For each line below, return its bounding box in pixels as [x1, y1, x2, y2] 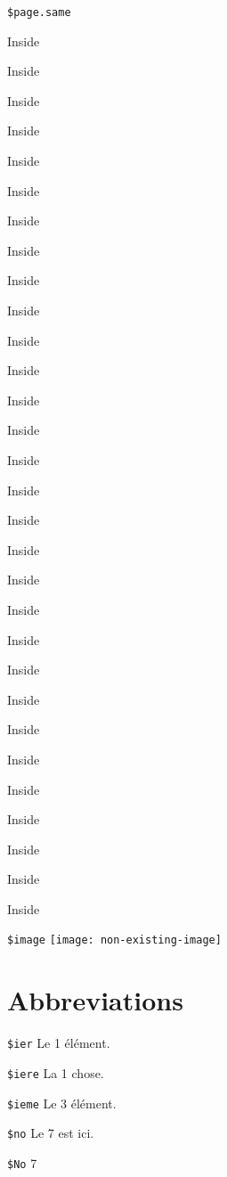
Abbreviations [7, 982, 183, 1018]
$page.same [7, 6, 71, 19]
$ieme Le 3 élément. [7, 1093, 117, 1112]
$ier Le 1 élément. [7, 1034, 110, 1052]
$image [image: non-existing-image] [7, 934, 222, 947]
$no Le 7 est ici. [7, 1124, 94, 1142]
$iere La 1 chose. [7, 1063, 104, 1082]
